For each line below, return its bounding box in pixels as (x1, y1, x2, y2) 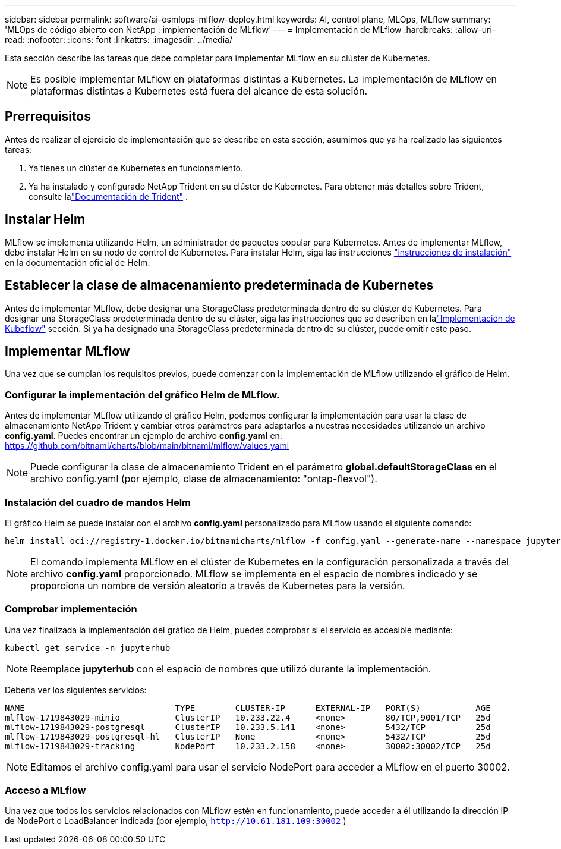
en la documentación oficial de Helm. (5, 257, 150, 268)
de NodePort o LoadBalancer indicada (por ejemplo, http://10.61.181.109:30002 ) (5, 816, 346, 826)
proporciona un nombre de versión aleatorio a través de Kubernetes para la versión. (30, 579, 405, 592)
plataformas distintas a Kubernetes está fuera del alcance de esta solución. (30, 85, 367, 97)
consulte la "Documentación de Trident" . (29, 191, 188, 202)
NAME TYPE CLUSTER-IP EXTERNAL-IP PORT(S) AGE (5, 703, 491, 713)
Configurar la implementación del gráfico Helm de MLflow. (5, 388, 280, 401)
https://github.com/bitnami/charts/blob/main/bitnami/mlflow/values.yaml (5, 441, 289, 451)
